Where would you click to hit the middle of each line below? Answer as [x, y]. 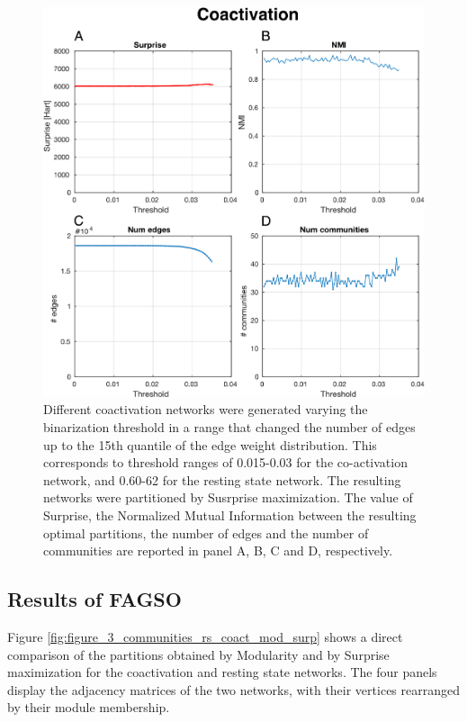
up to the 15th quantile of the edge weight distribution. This [210, 444]
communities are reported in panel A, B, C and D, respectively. [218, 551]
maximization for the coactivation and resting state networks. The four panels [222, 672]
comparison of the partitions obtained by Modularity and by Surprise [198, 654]
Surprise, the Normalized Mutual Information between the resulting [230, 515]
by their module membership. [89, 707]
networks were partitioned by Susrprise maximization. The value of [228, 497]
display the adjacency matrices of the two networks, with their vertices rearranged [233, 689]
